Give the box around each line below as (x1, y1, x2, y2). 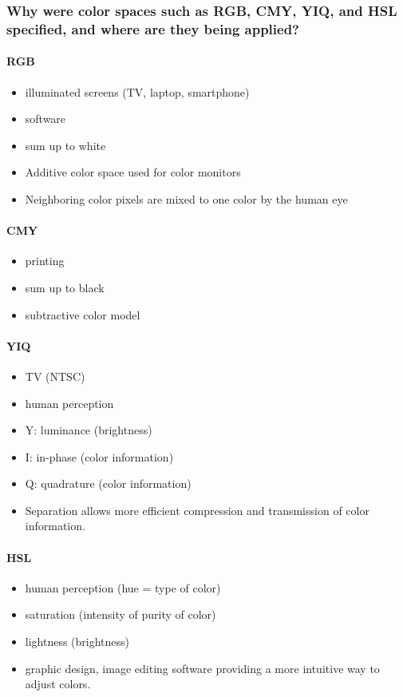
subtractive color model (25, 306, 140, 323)
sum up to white (25, 137, 106, 153)
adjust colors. (25, 675, 91, 692)
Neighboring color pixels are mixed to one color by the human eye (25, 190, 348, 207)
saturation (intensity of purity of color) (25, 606, 216, 623)
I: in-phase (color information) (25, 448, 174, 465)
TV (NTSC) (25, 367, 85, 384)
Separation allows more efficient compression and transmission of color (25, 501, 369, 518)
